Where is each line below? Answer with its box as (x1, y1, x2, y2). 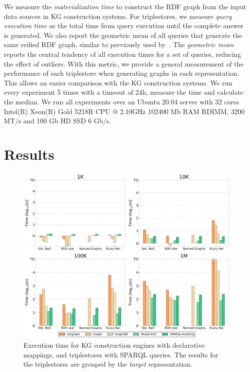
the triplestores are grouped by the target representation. (23, 359, 193, 369)
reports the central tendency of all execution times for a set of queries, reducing (4, 49, 241, 59)
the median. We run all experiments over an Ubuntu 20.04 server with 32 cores (4, 96, 239, 106)
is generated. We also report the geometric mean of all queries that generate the (4, 30, 243, 40)
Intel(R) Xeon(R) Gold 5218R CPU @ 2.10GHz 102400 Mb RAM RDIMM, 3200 (4, 106, 245, 116)
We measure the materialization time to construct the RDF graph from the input (4, 1, 247, 11)
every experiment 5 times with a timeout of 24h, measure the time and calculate (4, 87, 244, 97)
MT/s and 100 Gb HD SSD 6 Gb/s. (4, 116, 111, 126)
